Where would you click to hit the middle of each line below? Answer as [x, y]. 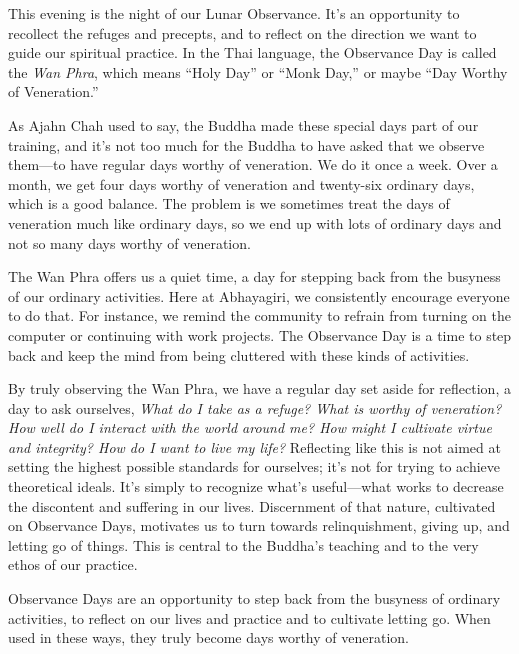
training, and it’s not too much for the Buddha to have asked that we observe [246, 144]
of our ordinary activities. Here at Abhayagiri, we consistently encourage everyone [259, 295]
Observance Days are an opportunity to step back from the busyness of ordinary [254, 598]
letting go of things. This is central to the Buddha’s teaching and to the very [243, 544]
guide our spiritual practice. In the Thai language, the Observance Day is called [252, 52]
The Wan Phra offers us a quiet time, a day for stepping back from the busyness [254, 276]
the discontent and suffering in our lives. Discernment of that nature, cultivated [252, 505]
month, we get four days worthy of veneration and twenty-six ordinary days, [241, 183]
